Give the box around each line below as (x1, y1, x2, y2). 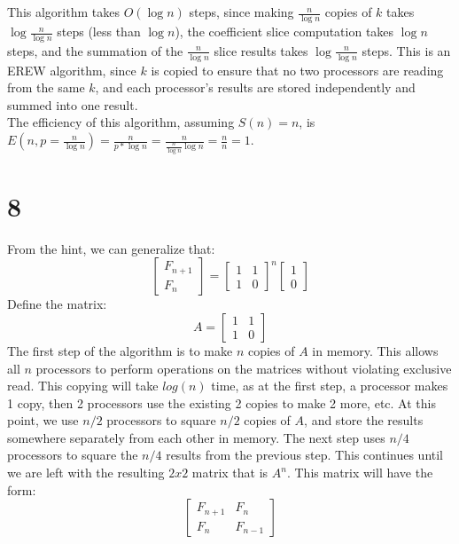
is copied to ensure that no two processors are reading (151, 60, 444, 79)
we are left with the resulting (7, 463, 165, 482)
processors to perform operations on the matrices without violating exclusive (35, 359, 452, 377)
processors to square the (7, 445, 138, 464)
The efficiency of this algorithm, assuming (7, 113, 235, 131)
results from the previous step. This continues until (166, 445, 444, 464)
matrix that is (191, 463, 268, 482)
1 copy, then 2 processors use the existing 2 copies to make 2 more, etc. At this (7, 393, 436, 412)
